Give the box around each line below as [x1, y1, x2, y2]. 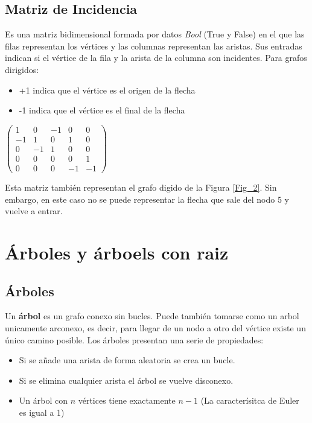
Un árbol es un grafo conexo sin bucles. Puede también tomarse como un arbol [5, 310, 299, 322]
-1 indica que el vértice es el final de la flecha [19, 104, 185, 116]
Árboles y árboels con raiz [5, 240, 229, 264]
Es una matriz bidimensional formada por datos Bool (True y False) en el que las [5, 28, 305, 40]
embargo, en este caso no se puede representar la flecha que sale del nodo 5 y [5, 192, 290, 205]
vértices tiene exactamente [78, 394, 176, 407]
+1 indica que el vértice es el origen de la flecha [19, 83, 196, 96]
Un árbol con [19, 394, 68, 407]
